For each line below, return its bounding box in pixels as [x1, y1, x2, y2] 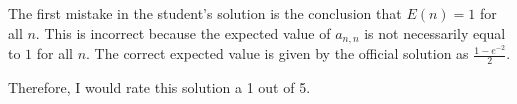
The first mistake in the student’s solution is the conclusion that [8, 3, 402, 23]
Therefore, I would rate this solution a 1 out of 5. [8, 76, 311, 97]
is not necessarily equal [364, 22, 506, 43]
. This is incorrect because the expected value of [35, 22, 331, 43]
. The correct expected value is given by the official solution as [86, 43, 469, 64]
